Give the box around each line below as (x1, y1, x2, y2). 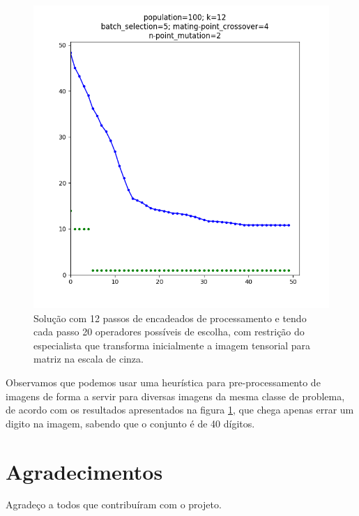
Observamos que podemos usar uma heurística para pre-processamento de (6, 374, 321, 389)
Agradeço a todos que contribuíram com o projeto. (6, 497, 222, 512)
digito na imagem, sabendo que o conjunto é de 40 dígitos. (6, 416, 255, 430)
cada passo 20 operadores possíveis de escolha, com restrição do (33, 324, 305, 339)
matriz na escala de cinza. (33, 351, 144, 366)
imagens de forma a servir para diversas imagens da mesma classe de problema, (6, 388, 345, 403)
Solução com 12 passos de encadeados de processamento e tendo (33, 310, 307, 325)
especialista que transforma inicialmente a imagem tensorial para (33, 337, 311, 352)
